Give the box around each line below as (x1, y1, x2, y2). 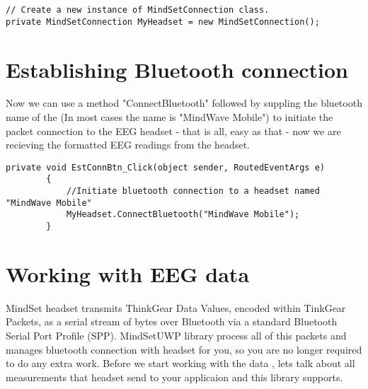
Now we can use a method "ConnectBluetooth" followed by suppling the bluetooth (6, 95, 362, 110)
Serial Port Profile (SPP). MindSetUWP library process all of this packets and (6, 328, 347, 343)
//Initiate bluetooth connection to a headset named (66, 186, 320, 197)
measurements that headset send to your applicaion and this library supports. (6, 369, 343, 384)
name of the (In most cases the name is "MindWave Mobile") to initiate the (6, 110, 333, 124)
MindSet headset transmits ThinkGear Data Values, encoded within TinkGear (6, 300, 346, 315)
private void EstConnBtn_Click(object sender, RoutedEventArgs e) (6, 162, 326, 173)
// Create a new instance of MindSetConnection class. (6, 5, 270, 15)
